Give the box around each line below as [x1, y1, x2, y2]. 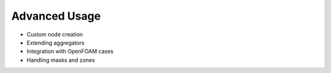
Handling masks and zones [26, 56, 95, 64]
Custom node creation [26, 31, 83, 38]
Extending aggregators [26, 39, 85, 46]
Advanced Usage [11, 9, 101, 23]
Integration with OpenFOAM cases [26, 48, 113, 55]
